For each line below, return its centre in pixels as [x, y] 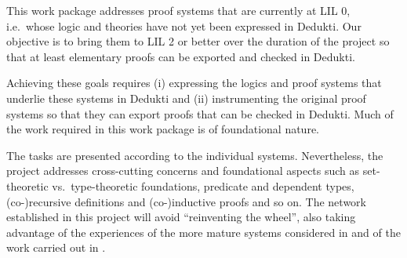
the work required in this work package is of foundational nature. [163, 129]
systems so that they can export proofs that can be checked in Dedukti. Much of [200, 113]
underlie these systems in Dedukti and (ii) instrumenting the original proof [186, 98]
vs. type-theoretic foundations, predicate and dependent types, [203, 185]
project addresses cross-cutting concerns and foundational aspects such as [183, 171]
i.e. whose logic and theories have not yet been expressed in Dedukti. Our [184, 25]
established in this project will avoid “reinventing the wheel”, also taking [181, 217]
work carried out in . [56, 247]
